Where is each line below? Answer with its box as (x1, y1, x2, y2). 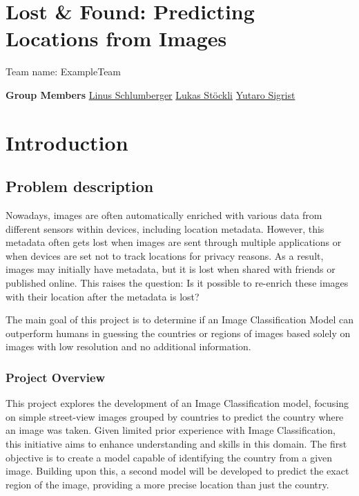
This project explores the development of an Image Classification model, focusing (6, 396, 349, 410)
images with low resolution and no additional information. (6, 339, 251, 354)
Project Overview (6, 368, 106, 385)
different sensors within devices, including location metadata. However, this (6, 221, 324, 236)
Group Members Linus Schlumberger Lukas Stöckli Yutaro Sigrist (6, 87, 295, 102)
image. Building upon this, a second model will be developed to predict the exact (6, 464, 349, 478)
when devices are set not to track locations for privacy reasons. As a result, (6, 248, 324, 263)
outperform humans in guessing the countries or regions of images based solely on (6, 325, 351, 340)
